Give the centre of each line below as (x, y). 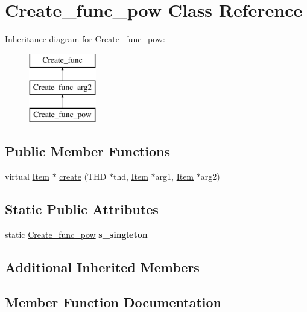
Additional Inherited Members (102, 266)
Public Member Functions (87, 151)
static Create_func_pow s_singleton (76, 234)
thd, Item (131, 176)
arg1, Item (175, 176)
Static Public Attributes (82, 209)
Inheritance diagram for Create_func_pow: (85, 39)
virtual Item (27, 176)
